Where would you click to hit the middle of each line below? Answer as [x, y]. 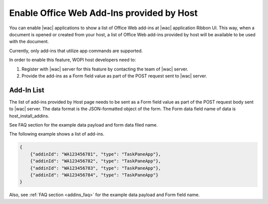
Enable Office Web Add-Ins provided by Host [103, 13]
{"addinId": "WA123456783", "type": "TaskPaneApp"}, [96, 168]
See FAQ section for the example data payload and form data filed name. [84, 125]
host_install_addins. [29, 116]
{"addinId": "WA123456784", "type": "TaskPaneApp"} [94, 175]
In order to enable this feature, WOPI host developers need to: [73, 60]
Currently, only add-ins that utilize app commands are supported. [76, 51]
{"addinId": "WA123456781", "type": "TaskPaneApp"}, [96, 154]
